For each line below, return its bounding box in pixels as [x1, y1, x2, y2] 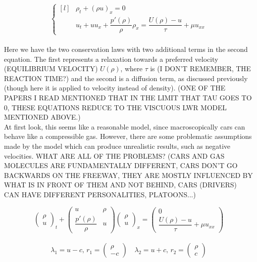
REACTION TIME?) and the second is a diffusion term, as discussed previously [4, 73, 248, 83]
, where [120, 63, 143, 74]
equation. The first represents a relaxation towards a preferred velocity [4, 53, 218, 64]
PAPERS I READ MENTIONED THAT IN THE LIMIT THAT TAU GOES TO [4, 92, 252, 102]
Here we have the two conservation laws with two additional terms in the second [4, 44, 248, 54]
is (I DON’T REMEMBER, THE [150, 63, 251, 74]
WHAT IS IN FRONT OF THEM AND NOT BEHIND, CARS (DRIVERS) [4, 179, 237, 190]
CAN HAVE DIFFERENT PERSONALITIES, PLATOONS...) [4, 189, 196, 199]
